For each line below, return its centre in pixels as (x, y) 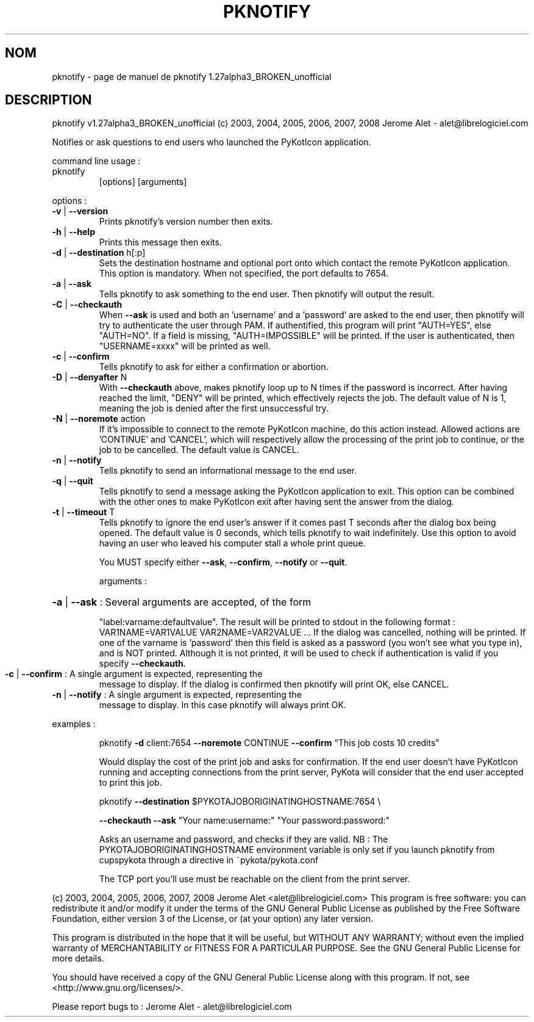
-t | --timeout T (84, 512)
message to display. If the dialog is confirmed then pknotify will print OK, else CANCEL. (274, 684)
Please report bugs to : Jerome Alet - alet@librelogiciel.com (172, 1007)
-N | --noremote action (99, 419)
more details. (78, 959)
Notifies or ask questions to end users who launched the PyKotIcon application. (212, 142)
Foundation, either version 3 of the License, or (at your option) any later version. (213, 919)
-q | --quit (73, 481)
